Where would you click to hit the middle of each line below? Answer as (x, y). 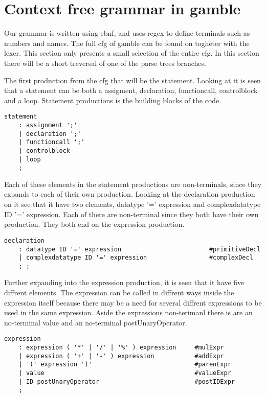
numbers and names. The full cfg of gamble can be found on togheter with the (127, 43)
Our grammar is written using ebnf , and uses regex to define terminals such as (127, 33)
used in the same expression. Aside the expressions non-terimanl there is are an (128, 312)
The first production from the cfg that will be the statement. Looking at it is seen (132, 80)
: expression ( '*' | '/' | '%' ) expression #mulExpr (121, 348)
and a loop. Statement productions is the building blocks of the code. (113, 100)
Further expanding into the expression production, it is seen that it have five (124, 282)
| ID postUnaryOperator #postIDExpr (127, 381)
